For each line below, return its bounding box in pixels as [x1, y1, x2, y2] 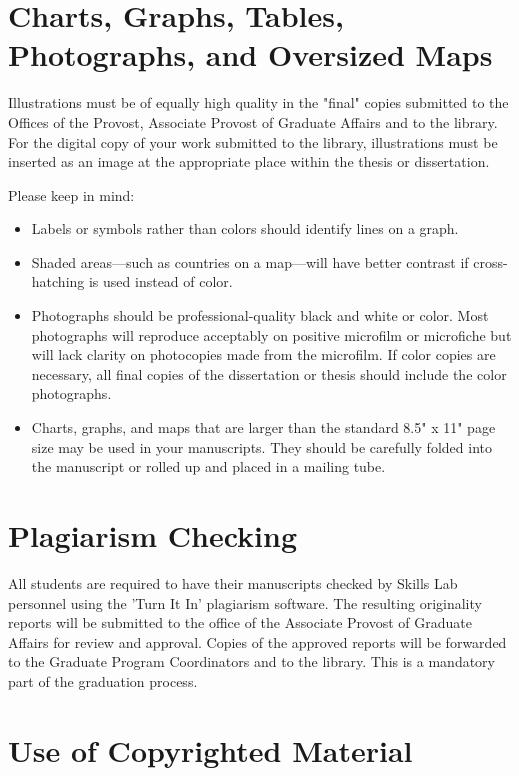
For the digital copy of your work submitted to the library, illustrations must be [8, 131, 498, 152]
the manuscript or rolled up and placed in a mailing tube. [31, 456, 386, 477]
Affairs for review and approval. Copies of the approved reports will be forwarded [8, 631, 507, 652]
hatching [31, 271, 85, 292]
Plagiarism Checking [8, 515, 297, 555]
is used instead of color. [88, 271, 233, 292]
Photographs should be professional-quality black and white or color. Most [31, 305, 489, 326]
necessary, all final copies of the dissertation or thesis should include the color [31, 363, 507, 384]
